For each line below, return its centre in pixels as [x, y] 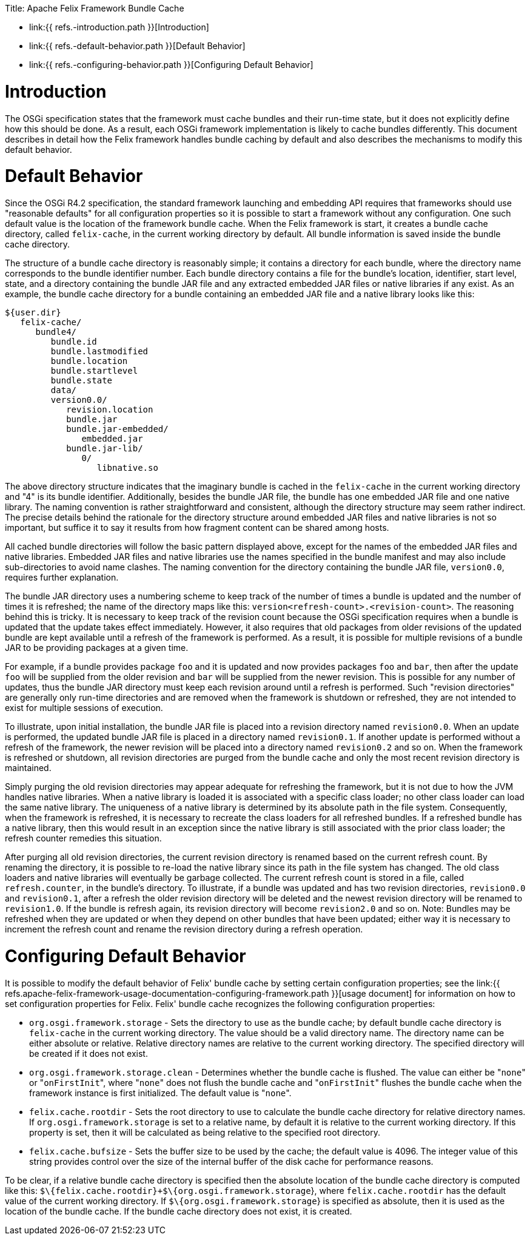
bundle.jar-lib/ [105, 448]
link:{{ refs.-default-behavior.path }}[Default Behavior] [137, 46]
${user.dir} [33, 312]
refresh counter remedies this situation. [83, 838]
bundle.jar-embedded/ [117, 429]
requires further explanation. [62, 577]
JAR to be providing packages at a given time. [97, 648]
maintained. [28, 768]
